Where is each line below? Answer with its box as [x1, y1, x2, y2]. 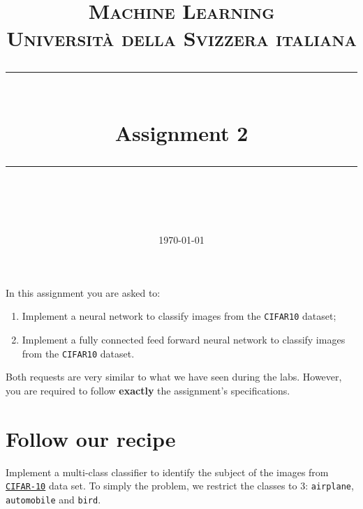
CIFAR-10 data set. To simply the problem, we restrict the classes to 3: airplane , [6, 478, 354, 493]
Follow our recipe [6, 424, 176, 452]
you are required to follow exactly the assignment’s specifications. [6, 383, 290, 397]
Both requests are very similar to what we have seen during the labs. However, [6, 369, 342, 384]
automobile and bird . [6, 492, 101, 506]
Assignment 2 [114, 118, 249, 147]
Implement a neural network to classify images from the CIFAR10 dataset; [22, 309, 336, 323]
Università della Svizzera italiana [6, 24, 357, 52]
